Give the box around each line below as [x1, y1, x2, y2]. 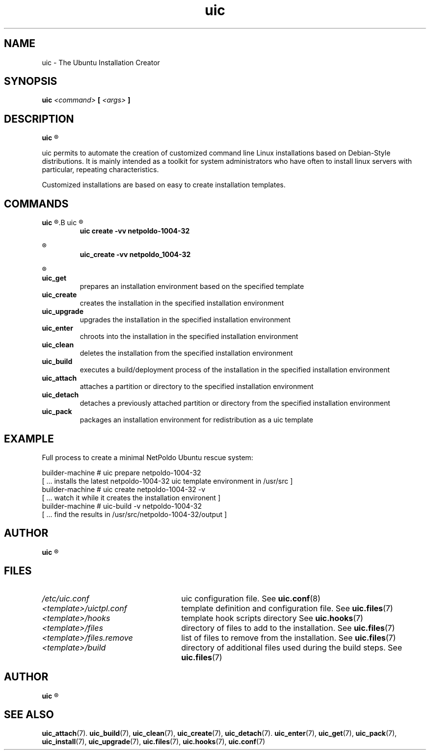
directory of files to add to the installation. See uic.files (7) [181, 623, 395, 633]
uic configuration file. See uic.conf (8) [181, 593, 321, 603]
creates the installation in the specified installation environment [80, 299, 284, 308]
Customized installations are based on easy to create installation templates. [42, 181, 286, 189]
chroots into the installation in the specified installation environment [80, 332, 298, 341]
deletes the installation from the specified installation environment [80, 349, 293, 358]
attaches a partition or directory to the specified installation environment [80, 382, 314, 391]
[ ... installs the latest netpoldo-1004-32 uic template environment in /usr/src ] [42, 476, 293, 485]
